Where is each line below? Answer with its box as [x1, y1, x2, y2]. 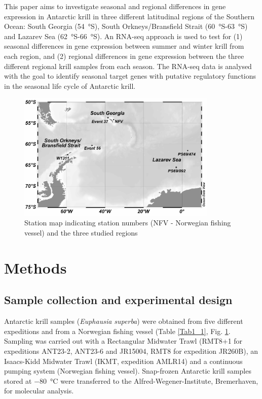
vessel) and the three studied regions [24, 227, 138, 238]
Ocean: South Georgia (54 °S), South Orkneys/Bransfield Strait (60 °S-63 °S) [4, 21, 248, 31]
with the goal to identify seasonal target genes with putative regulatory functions [4, 71, 256, 81]
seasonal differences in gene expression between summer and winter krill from [4, 41, 244, 51]
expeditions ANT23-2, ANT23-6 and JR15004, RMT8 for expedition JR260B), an [4, 345, 258, 356]
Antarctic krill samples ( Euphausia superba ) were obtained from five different [4, 316, 243, 326]
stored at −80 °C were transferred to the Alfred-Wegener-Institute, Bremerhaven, [4, 375, 258, 386]
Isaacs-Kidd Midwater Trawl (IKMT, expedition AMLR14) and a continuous [4, 355, 243, 366]
